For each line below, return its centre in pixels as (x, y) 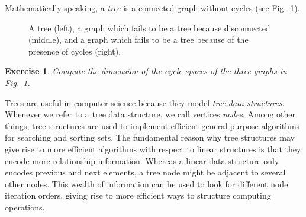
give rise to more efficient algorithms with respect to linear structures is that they (153, 149)
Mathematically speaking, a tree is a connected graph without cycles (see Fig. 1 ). (152, 8)
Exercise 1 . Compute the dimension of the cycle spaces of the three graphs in (146, 71)
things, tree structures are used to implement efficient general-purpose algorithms (152, 125)
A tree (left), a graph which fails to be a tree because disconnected (149, 28)
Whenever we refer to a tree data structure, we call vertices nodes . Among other (150, 114)
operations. (25, 207)
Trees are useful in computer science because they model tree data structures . (145, 102)
